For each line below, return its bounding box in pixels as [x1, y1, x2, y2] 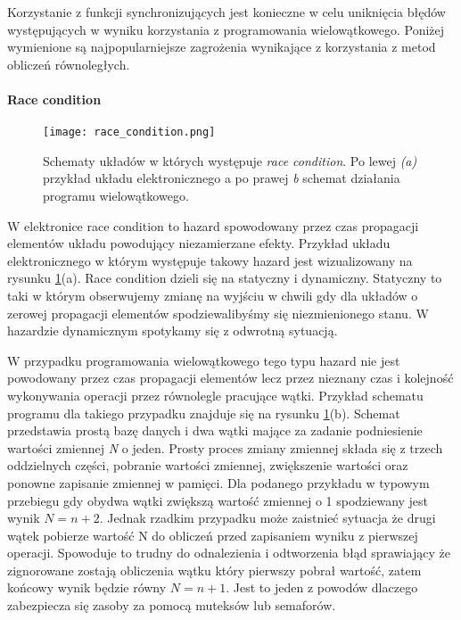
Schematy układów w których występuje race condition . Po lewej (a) [43, 151, 417, 169]
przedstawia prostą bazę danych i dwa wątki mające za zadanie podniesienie [7, 421, 423, 440]
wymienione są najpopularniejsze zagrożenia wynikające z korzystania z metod [7, 37, 436, 56]
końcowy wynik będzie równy [7, 578, 167, 597]
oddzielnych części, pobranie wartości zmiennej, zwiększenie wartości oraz [7, 456, 408, 475]
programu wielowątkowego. [43, 186, 189, 205]
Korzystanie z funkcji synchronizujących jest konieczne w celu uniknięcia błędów [7, 3, 446, 21]
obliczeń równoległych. [7, 54, 130, 73]
